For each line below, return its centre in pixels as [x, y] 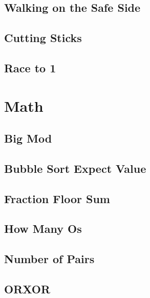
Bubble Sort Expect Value [75, 168]
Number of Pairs [49, 259]
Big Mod [28, 138]
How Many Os [43, 229]
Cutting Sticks [43, 38]
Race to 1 [30, 67]
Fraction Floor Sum [57, 198]
